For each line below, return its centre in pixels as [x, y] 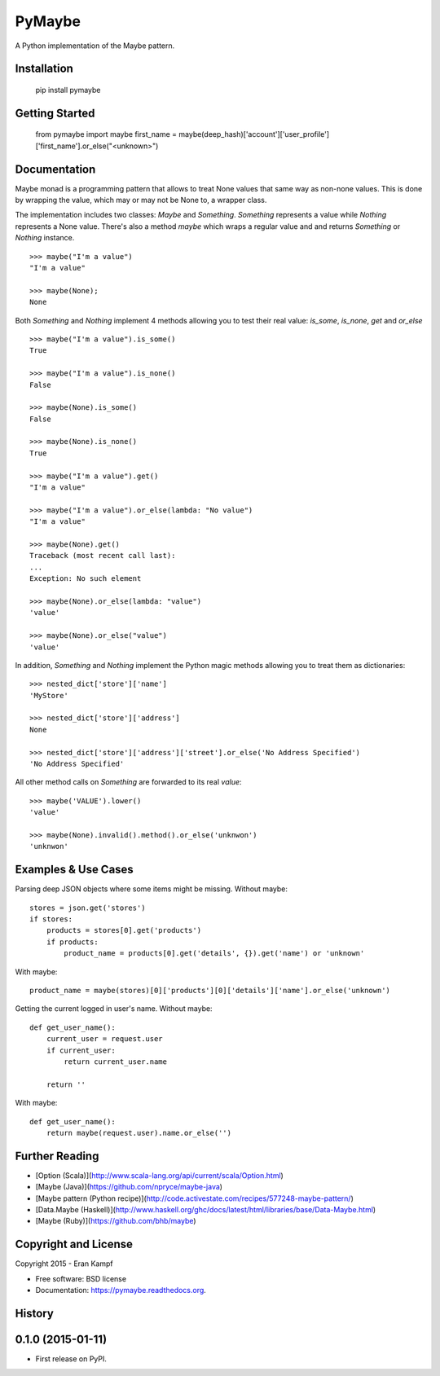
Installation [44, 69]
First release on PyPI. [71, 1358]
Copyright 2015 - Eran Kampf [64, 1264]
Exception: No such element [86, 579]
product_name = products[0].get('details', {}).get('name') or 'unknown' [214, 954]
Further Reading [57, 1156]
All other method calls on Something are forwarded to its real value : [128, 782]
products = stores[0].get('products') [124, 930]
